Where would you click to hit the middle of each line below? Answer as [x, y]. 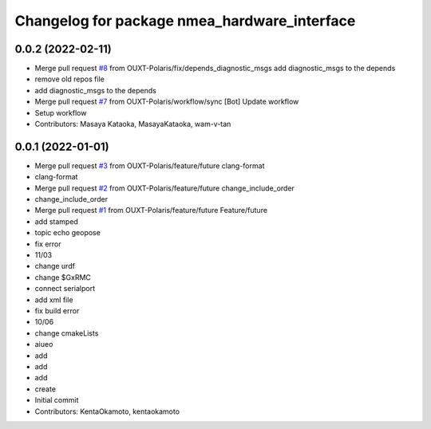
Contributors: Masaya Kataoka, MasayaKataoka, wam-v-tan [133, 124]
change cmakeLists [67, 333]
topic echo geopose [68, 233]
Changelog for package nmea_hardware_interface [185, 21]
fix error [48, 244]
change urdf [55, 266]
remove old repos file [70, 79]
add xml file [54, 300]
